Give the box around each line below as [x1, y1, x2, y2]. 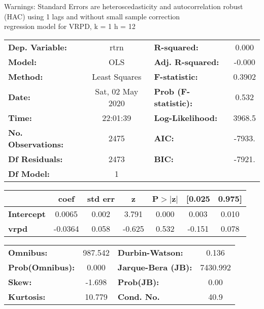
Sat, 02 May [95, 85, 139, 97]
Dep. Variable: [8, 41, 67, 53]
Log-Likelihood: [154, 111, 218, 123]
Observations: [8, 138, 64, 150]
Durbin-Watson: [117, 246, 183, 258]
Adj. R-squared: [154, 55, 219, 68]
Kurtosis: [8, 290, 46, 302]
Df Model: [8, 167, 50, 179]
